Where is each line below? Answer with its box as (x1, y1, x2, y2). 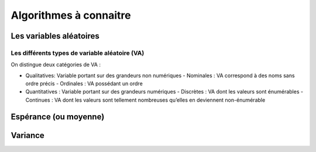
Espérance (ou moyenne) (11, 112, 105, 122)
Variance (11, 130, 45, 140)
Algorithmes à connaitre (11, 9, 131, 22)
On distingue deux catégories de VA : (11, 61, 101, 68)
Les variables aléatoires (11, 31, 99, 41)
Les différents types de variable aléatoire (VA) (11, 49, 145, 57)
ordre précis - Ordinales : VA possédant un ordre (25, 80, 143, 87)
